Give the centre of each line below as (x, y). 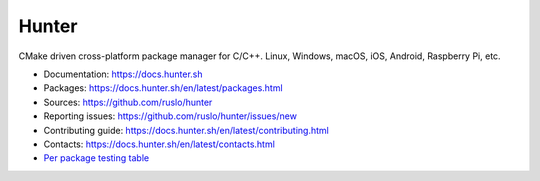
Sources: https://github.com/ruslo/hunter (128, 102)
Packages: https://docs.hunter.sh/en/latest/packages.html (163, 88)
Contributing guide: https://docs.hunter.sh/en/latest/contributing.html (186, 130)
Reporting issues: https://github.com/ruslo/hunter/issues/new (170, 116)
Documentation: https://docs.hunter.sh (123, 74)
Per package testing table (96, 158)
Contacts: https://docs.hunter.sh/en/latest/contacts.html (159, 144)
